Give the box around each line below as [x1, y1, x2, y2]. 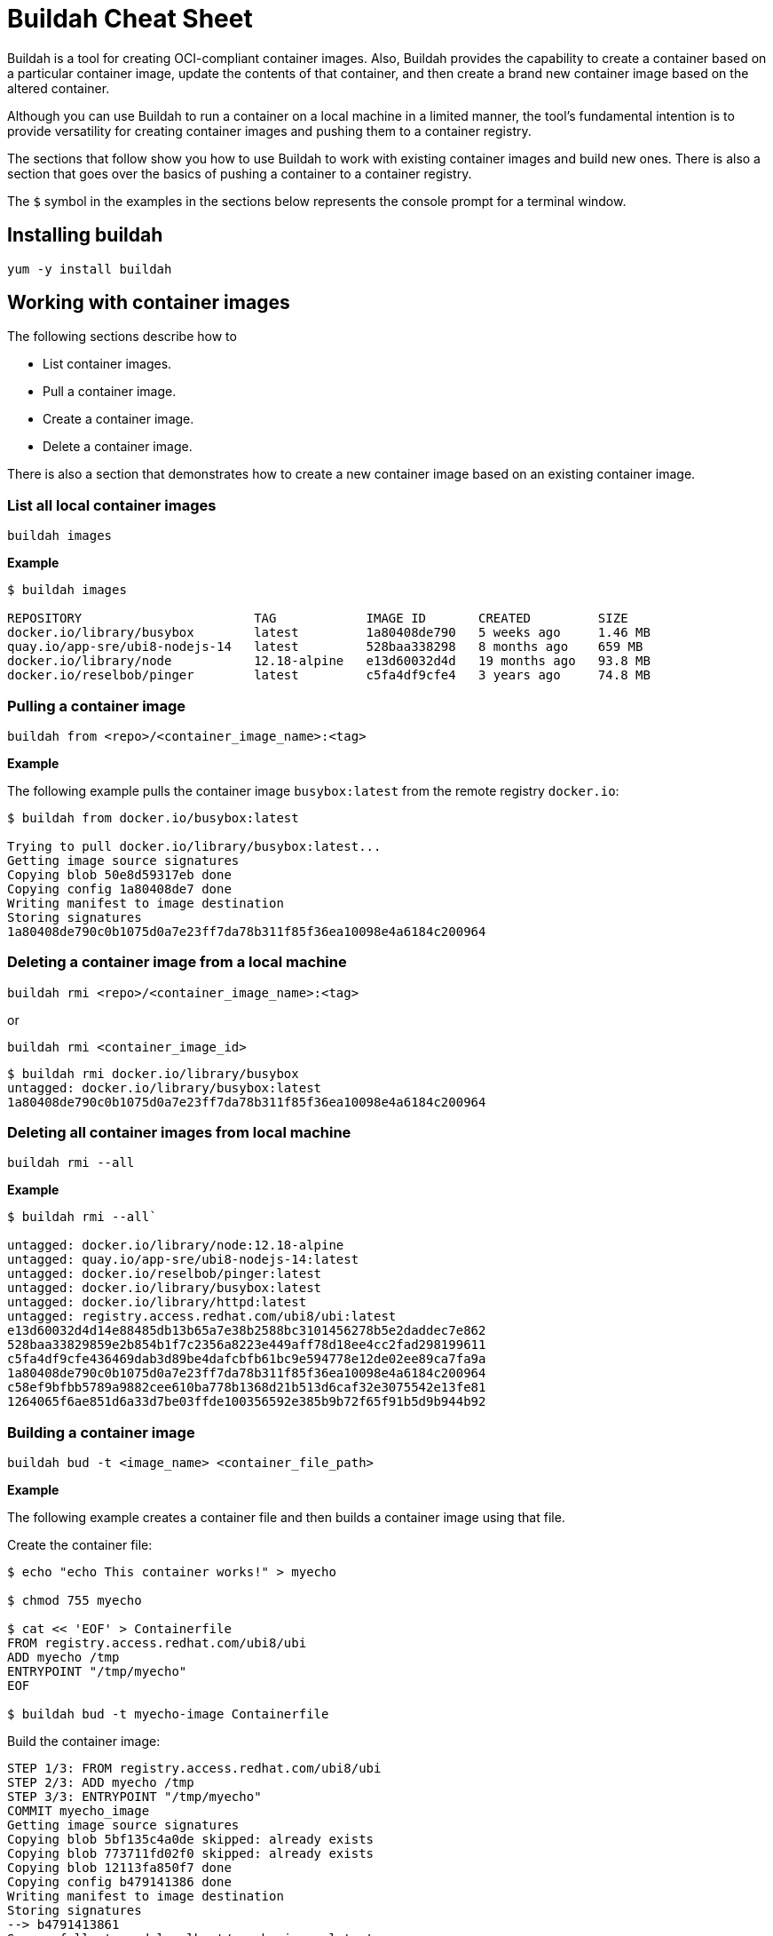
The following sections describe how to [7, 329, 237, 345]
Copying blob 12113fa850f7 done [7, 1861, 232, 1876]
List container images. [43, 356, 172, 372]
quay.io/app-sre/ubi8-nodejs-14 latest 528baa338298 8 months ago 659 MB [7, 639, 643, 655]
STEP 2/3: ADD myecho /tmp [7, 1775, 194, 1790]
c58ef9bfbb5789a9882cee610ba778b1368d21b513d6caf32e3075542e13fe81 [7, 1380, 486, 1395]
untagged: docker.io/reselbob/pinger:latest [7, 1266, 322, 1281]
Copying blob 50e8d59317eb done [7, 867, 232, 882]
